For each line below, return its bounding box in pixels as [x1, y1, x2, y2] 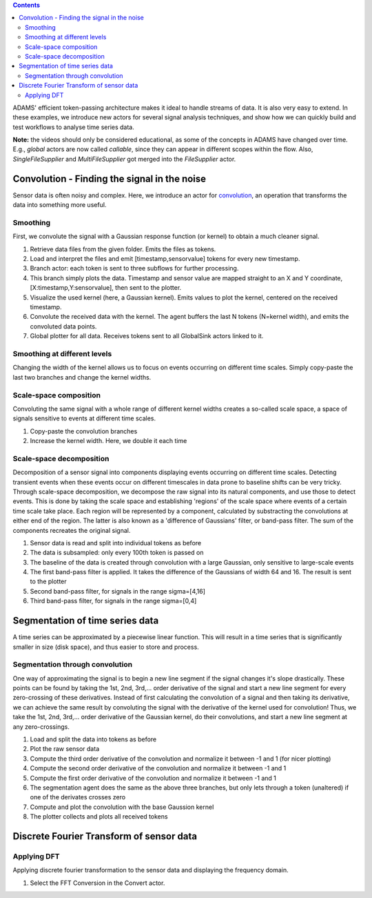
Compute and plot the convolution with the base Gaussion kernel [30, 803, 214, 811]
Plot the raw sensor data [30, 745, 100, 753]
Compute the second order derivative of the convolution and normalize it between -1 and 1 [30, 764, 287, 772]
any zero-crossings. [12, 722, 70, 731]
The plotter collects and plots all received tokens [30, 812, 168, 821]
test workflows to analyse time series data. [12, 123, 134, 131]
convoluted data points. [30, 322, 97, 331]
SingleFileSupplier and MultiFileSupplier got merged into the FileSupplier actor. [12, 155, 236, 163]
